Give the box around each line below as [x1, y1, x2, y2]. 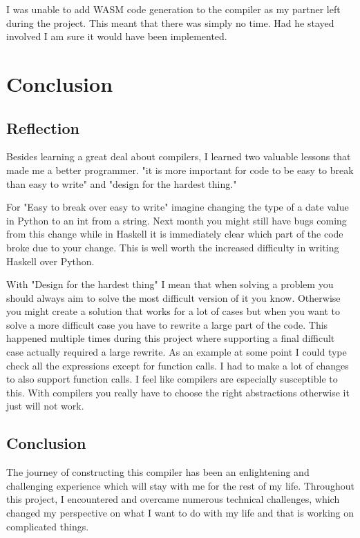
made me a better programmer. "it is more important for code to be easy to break [6, 162, 354, 177]
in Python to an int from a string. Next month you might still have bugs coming [6, 213, 347, 227]
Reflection [6, 117, 79, 138]
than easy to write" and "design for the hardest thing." [6, 176, 237, 191]
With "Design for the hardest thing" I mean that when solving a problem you [6, 277, 334, 291]
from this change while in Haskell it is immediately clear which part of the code [6, 227, 343, 241]
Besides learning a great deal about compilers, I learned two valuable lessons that [6, 149, 351, 164]
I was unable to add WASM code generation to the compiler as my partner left [6, 2, 341, 16]
